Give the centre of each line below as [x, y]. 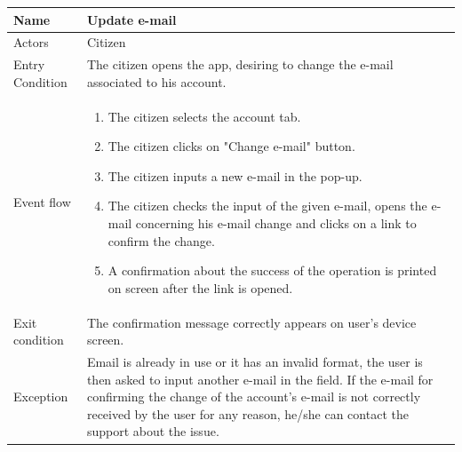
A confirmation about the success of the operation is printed [272, 270]
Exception [41, 396]
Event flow [42, 202]
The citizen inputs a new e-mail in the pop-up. [235, 175]
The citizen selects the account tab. [204, 116]
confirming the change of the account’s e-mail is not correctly [254, 396]
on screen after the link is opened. [200, 287]
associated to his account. [156, 81]
